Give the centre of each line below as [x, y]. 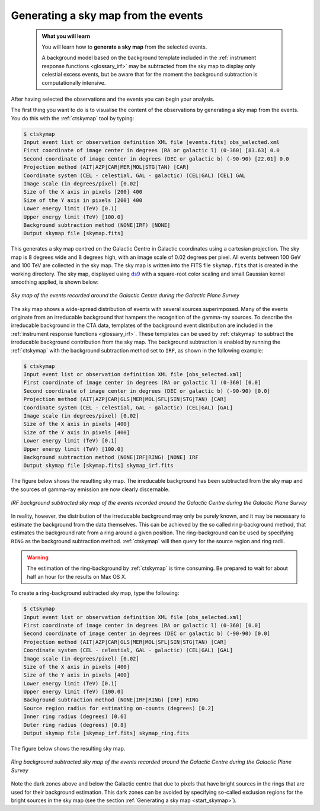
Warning [38, 557]
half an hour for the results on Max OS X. [77, 576]
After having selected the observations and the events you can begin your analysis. [113, 99]
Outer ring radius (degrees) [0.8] [75, 725]
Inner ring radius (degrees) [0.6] [75, 717]
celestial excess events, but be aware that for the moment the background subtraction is [150, 75]
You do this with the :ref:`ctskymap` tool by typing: [73, 118]
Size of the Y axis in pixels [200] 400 [83, 200]
